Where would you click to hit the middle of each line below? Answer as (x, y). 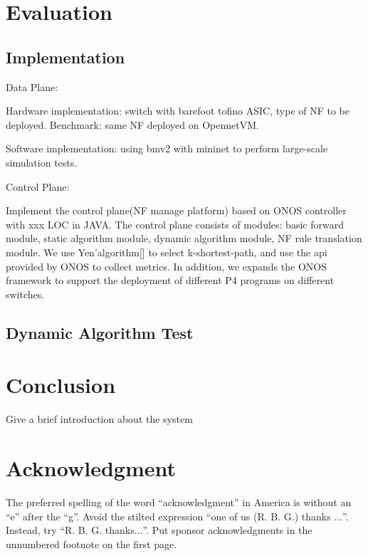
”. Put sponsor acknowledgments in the (227, 530)
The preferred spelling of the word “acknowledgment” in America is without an (179, 502)
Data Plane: (32, 86)
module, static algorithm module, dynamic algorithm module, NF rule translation (184, 238)
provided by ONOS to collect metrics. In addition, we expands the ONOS (166, 266)
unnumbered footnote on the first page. (91, 544)
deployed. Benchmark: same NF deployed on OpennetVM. (132, 124)
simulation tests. (42, 162)
